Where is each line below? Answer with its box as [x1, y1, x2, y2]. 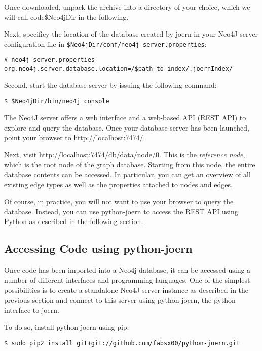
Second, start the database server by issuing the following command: [4, 79, 217, 90]
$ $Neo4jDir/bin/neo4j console [4, 98, 109, 105]
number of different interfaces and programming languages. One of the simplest [4, 274, 250, 285]
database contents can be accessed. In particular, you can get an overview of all [4, 169, 251, 179]
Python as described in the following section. [4, 216, 143, 227]
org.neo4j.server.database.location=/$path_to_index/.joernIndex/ [4, 65, 233, 73]
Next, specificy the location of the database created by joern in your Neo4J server [4, 28, 258, 39]
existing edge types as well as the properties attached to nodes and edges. [4, 179, 233, 189]
